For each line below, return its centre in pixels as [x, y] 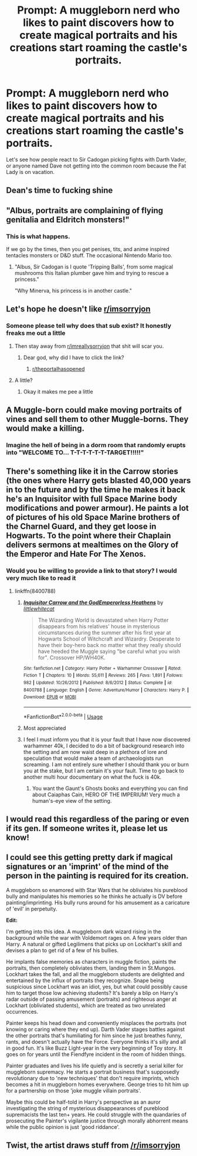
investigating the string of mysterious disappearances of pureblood [87, 1108]
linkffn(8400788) [35, 591]
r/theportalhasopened [58, 368]
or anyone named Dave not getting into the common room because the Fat [96, 166]
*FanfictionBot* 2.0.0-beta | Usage [63, 716]
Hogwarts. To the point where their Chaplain [89, 536]
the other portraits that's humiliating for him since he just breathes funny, [94, 1036]
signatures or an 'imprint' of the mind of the [87, 867]
